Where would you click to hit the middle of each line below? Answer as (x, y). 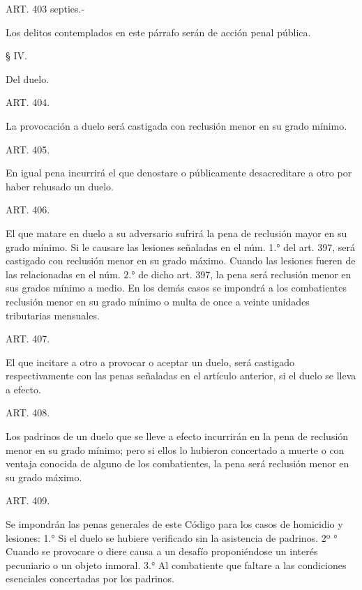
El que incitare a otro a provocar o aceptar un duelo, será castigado (150, 362)
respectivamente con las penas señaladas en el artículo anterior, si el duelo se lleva (181, 376)
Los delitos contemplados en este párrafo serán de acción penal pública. (158, 32)
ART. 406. (28, 210)
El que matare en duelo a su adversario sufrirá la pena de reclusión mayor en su (176, 233)
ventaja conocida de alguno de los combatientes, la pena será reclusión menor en (178, 463)
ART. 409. (28, 500)
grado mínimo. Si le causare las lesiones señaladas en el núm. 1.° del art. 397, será (180, 247)
